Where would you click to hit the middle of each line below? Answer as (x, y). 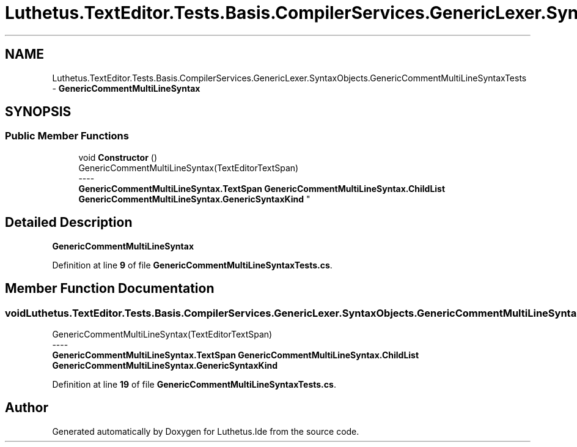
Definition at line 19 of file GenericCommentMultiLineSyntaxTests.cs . (194, 384)
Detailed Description (69, 223)
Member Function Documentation (110, 289)
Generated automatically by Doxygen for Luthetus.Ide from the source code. (206, 431)
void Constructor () (118, 157)
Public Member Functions (67, 136)
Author (27, 408)
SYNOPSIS (38, 112)
